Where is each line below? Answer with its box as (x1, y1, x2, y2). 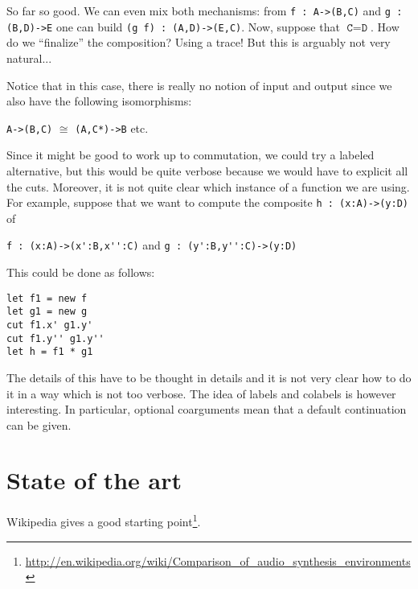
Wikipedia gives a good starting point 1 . (6, 511, 201, 530)
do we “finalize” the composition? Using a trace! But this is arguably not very (6, 34, 391, 51)
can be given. (6, 416, 72, 433)
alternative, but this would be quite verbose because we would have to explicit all (6, 162, 408, 179)
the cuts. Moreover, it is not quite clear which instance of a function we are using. (6, 178, 410, 195)
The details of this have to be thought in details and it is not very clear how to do (6, 369, 412, 385)
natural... (6, 49, 52, 66)
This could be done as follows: (6, 264, 155, 281)
